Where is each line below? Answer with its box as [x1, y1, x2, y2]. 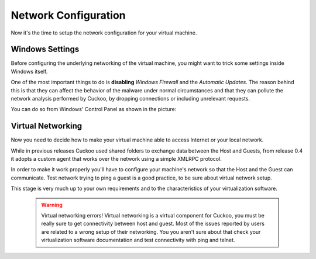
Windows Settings [11, 44, 80, 54]
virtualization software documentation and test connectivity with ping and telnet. [41, 237, 235, 244]
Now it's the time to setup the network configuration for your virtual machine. [11, 29, 197, 36]
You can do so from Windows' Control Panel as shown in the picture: [11, 106, 177, 113]
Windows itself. [11, 68, 48, 75]
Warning [41, 201, 63, 208]
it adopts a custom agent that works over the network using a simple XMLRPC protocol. [11, 156, 222, 163]
